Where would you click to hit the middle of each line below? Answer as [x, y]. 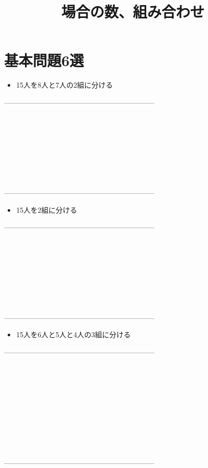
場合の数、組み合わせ [133, 12]
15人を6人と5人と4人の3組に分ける [73, 334]
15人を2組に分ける [47, 209]
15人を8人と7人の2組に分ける [64, 85]
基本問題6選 [44, 60]
